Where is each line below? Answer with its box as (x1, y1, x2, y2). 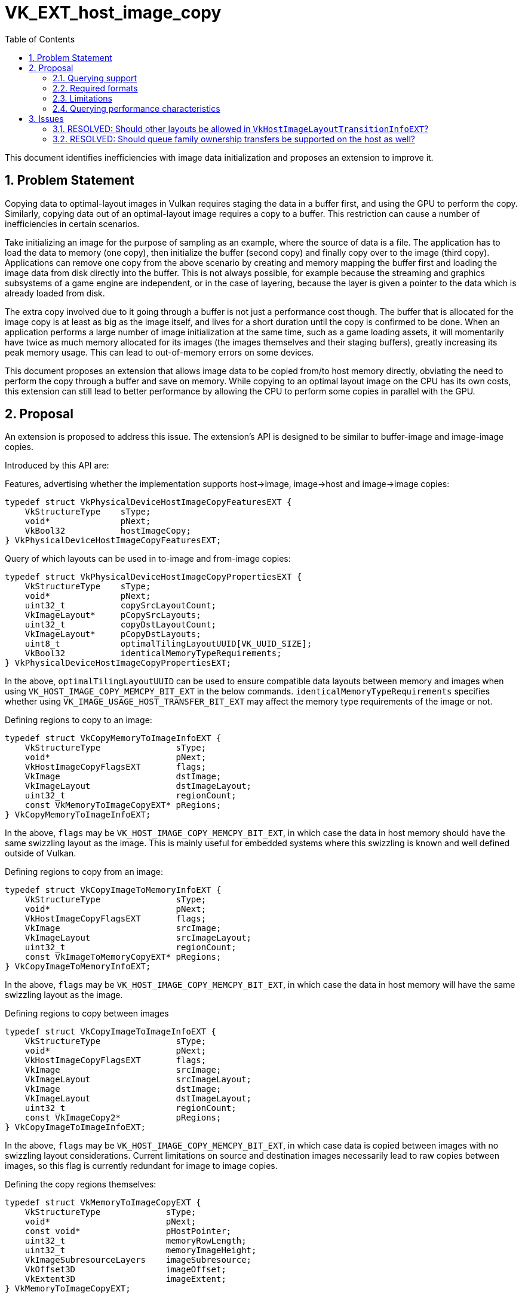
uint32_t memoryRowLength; (24, 1236, 247, 1246)
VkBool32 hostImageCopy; (24, 526, 191, 536)
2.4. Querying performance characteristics (53, 103, 220, 114)
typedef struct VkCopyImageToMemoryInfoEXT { (5, 885, 222, 895)
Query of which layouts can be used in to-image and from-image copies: (5, 553, 291, 564)
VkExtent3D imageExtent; (24, 1274, 226, 1284)
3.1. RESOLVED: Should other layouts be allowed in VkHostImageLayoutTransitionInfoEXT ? (53, 123, 429, 134)
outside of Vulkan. (5, 848, 76, 859)
